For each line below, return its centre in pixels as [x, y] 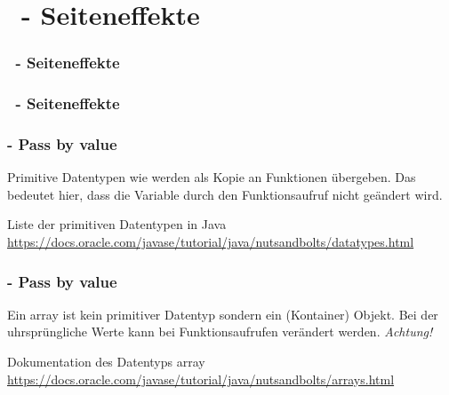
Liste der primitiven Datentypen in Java [117, 224]
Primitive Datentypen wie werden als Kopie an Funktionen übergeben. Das [212, 177]
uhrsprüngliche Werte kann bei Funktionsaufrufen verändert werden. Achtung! [220, 332]
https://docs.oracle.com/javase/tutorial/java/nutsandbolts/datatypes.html [211, 242]
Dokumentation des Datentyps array [106, 362]
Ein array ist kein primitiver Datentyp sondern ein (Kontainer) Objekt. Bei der [223, 314]
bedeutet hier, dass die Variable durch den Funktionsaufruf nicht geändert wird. [225, 194]
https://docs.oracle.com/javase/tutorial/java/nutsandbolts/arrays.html [201, 379]
